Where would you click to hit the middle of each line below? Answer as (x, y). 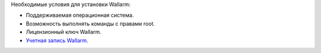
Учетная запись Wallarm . (57, 40)
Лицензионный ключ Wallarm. (64, 32)
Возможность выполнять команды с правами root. (90, 23)
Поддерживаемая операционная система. (80, 15)
